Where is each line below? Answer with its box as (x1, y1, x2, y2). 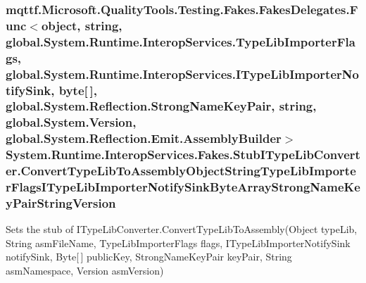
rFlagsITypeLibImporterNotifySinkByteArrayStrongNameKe (6, 178, 360, 196)
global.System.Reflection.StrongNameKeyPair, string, (6, 97, 317, 115)
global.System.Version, (6, 113, 137, 131)
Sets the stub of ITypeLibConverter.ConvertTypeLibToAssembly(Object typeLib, (6, 222, 358, 237)
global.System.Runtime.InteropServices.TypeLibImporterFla (6, 32, 355, 50)
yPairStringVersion (6, 194, 116, 211)
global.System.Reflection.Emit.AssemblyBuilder (6, 130, 282, 147)
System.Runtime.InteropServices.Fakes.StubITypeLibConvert (6, 146, 360, 163)
